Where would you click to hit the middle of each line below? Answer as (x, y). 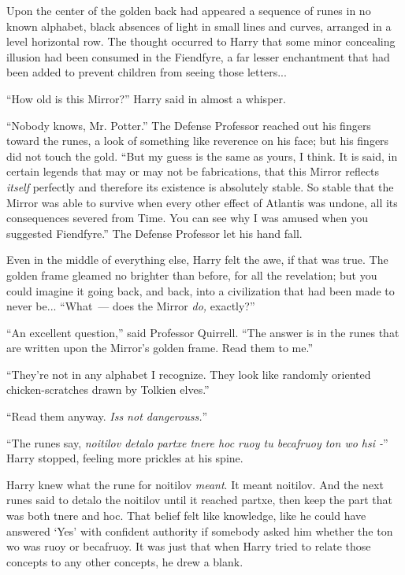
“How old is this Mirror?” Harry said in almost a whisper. (146, 98)
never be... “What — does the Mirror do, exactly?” (131, 306)
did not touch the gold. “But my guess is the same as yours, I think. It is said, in (202, 156)
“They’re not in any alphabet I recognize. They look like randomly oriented (189, 374)
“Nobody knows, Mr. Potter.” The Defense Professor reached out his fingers (189, 125)
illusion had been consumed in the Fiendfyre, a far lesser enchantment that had (198, 56)
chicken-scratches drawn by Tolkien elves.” (108, 390)
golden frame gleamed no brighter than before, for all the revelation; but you (192, 275)
